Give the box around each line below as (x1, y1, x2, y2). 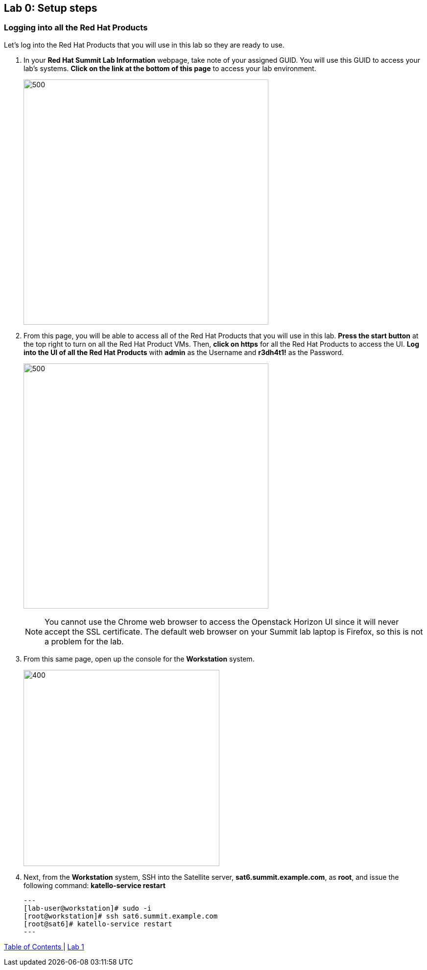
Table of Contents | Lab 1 (4, 942, 84, 951)
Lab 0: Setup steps (4, 2, 97, 14)
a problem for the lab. (45, 636, 124, 646)
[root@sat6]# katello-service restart (24, 919, 172, 928)
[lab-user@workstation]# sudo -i (24, 904, 152, 912)
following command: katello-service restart (24, 881, 166, 890)
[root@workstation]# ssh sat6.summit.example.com (24, 912, 218, 920)
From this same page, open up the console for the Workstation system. (24, 654, 255, 663)
